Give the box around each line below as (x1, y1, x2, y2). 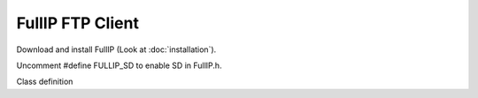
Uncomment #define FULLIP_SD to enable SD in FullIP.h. (16, 60, 222, 71)
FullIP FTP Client (16, 13, 139, 33)
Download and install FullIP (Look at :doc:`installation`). (16, 44, 217, 55)
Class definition (16, 76, 73, 87)
